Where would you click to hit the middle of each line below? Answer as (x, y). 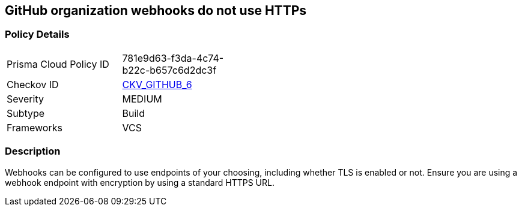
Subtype (26, 113)
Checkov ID (33, 84)
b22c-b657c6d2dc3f (169, 70)
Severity (25, 99)
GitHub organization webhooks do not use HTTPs (156, 10)
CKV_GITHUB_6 (157, 84)
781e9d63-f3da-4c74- (173, 58)
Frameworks (35, 127)
